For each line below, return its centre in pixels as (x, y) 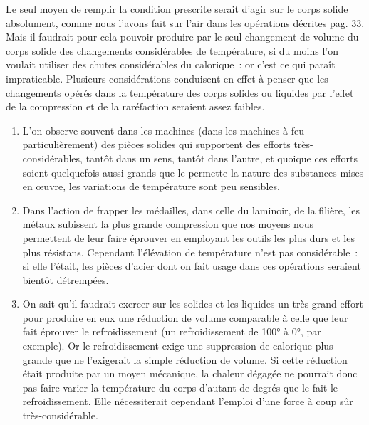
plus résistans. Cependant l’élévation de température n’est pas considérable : (190, 252)
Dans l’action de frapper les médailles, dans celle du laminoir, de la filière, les (191, 210)
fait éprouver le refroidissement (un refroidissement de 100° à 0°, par (172, 331)
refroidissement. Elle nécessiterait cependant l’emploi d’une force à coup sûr (188, 401)
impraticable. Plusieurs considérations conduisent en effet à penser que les (167, 78)
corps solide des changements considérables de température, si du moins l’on (172, 50)
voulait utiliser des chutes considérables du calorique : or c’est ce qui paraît (171, 64)
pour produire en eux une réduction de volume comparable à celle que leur (185, 317)
